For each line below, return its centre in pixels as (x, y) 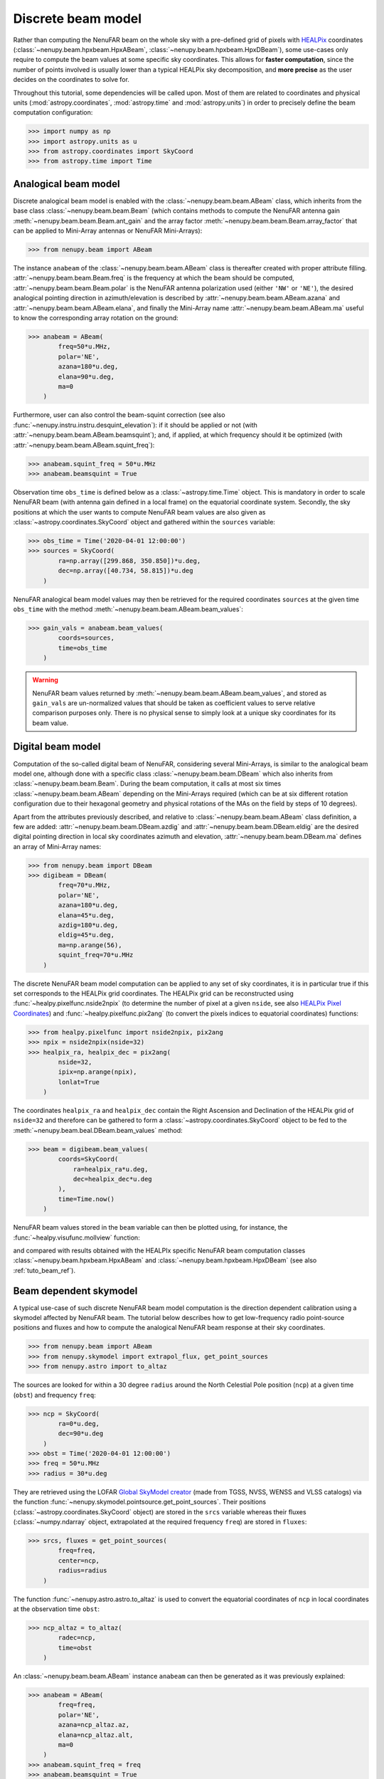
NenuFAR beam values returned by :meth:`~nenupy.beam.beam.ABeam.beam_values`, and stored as (180, 693)
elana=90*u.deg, (86, 376)
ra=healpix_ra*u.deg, (111, 1169)
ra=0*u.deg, (79, 1424)
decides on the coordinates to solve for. (71, 80)
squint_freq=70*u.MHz (96, 955)
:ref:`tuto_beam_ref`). (44, 1270)
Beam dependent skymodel (75, 1290)
